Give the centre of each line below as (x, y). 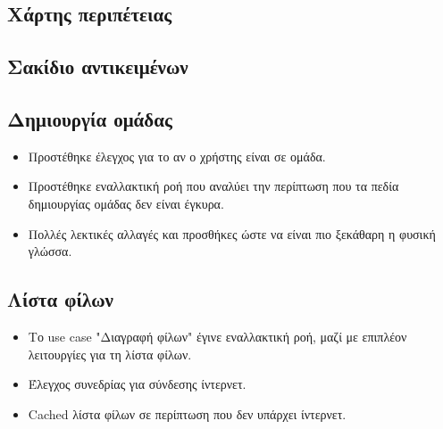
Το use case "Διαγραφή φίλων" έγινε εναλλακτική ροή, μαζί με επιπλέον (217, 336)
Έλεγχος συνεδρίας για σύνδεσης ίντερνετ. (137, 384)
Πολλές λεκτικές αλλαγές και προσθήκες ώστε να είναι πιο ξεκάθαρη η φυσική (232, 233)
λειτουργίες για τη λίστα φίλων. (110, 354)
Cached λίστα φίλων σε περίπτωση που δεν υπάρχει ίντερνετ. (187, 413)
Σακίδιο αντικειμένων (98, 66)
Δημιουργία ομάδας (90, 118)
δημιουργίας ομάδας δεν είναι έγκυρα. (126, 203)
